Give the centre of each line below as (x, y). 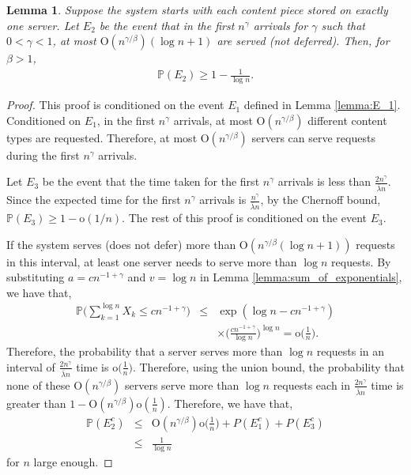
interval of (31, 366)
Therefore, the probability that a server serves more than (145, 351)
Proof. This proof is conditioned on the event (115, 105)
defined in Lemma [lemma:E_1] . (322, 105)
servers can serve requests (313, 137)
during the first (43, 155)
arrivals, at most (213, 120)
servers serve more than (182, 385)
